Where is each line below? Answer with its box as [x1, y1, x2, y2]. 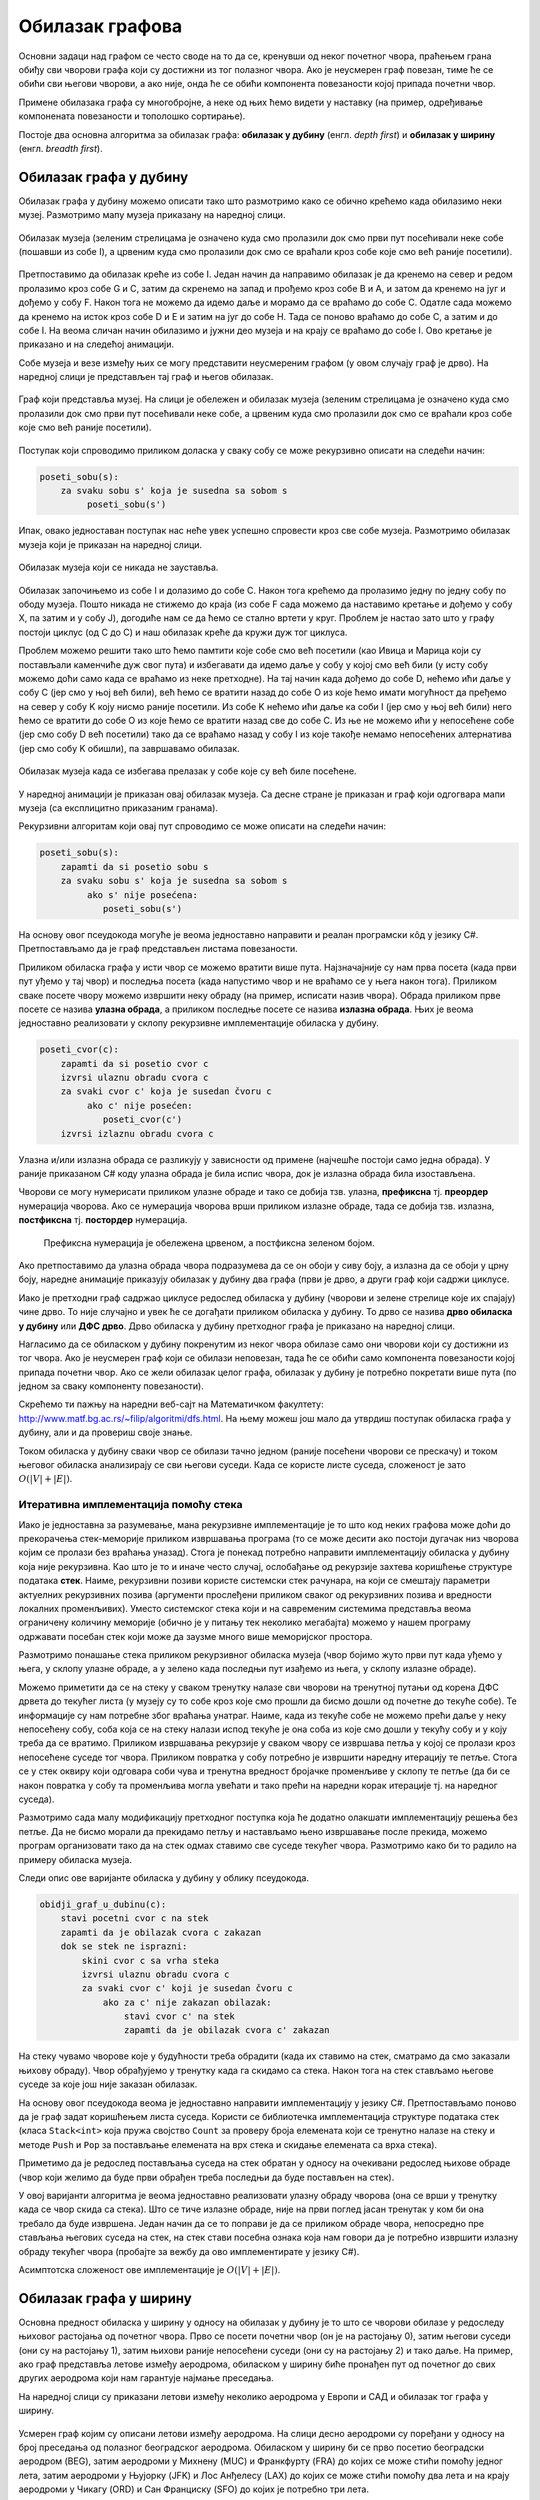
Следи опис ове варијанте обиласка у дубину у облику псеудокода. [18, 1871, 310, 1884]
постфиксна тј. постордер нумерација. [18, 1214, 188, 1226]
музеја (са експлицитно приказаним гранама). [18, 802, 219, 814]
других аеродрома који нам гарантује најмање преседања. [18, 2372, 274, 2384]
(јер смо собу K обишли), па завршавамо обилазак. [18, 742, 240, 754]
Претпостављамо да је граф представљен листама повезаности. [18, 943, 299, 955]
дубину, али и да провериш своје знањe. [18, 1426, 193, 1439]
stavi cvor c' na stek [123, 2011, 235, 2022]
